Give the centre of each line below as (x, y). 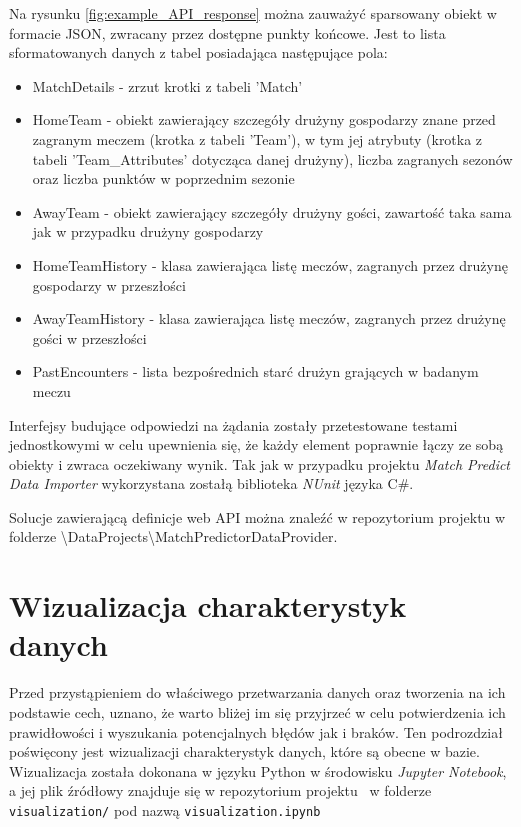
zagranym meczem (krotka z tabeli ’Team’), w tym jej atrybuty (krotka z (257, 138)
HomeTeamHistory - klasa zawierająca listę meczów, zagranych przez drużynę (270, 264)
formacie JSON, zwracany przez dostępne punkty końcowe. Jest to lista (227, 32)
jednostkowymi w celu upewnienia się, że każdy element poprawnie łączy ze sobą (256, 444)
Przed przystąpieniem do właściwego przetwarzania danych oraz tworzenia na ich (257, 692)
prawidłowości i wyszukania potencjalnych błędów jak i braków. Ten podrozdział (256, 731)
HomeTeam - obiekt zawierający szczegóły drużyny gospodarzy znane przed (264, 119)
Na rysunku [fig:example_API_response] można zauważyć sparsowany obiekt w (253, 13)
